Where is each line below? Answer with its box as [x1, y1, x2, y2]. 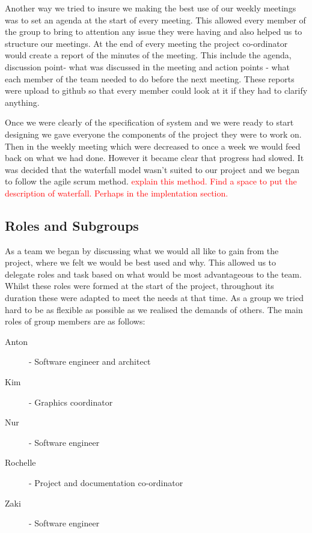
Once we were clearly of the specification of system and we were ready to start [5, 116, 294, 129]
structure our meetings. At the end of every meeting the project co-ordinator [5, 37, 288, 49]
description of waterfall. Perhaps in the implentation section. [5, 186, 228, 199]
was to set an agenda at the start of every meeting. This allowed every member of [5, 13, 306, 26]
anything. [5, 96, 40, 108]
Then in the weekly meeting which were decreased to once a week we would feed [5, 139, 301, 152]
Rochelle [5, 456, 36, 469]
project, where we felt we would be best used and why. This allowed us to [5, 256, 277, 269]
